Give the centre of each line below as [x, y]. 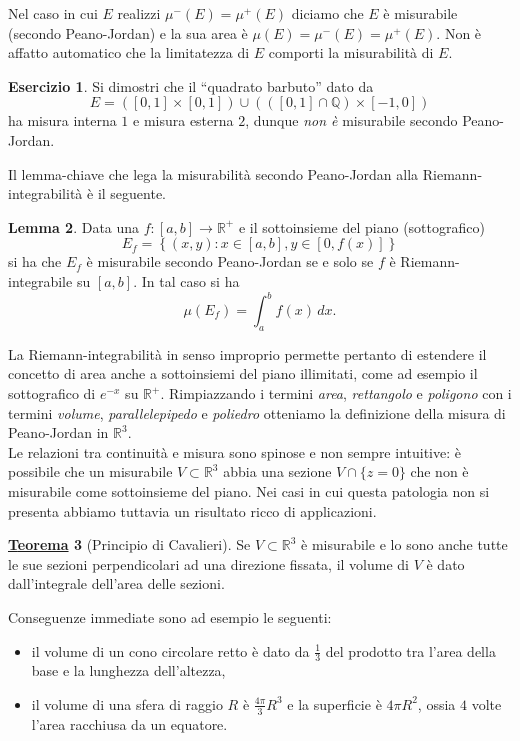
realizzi [139, 13]
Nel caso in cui [53, 13]
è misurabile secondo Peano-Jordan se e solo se [230, 261]
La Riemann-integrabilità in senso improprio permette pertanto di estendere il [247, 353]
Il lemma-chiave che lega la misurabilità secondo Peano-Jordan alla [213, 173]
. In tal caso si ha [186, 280]
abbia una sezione [277, 471]
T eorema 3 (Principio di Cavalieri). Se [129, 544]
